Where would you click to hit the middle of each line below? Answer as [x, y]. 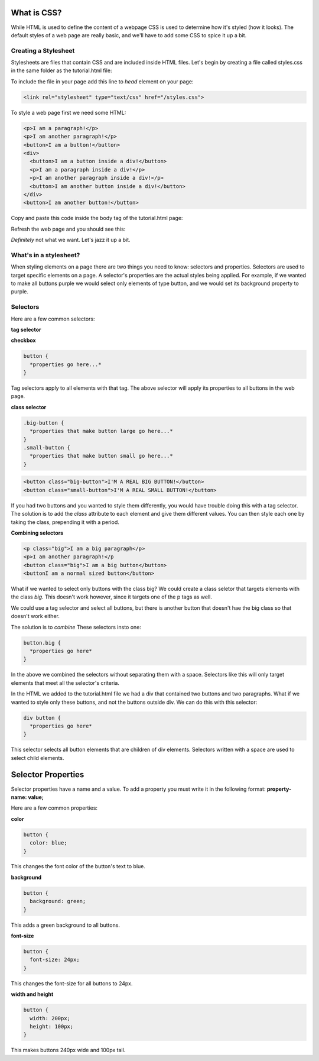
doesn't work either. [35, 616]
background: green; [58, 901]
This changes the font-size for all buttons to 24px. [72, 983]
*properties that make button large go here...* [102, 431]
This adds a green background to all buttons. [66, 925]
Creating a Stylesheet [43, 50]
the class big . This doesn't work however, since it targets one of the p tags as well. [112, 597]
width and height [32, 994]
